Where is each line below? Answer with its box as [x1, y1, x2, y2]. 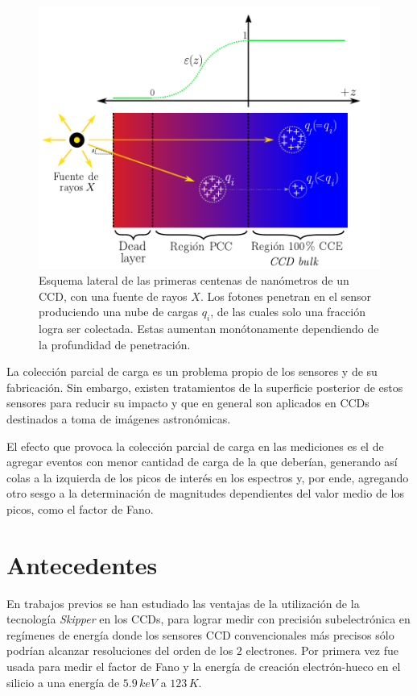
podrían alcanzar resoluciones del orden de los [6, 642, 233, 659]
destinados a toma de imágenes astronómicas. [6, 410, 231, 427]
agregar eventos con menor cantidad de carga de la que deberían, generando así [6, 453, 398, 470]
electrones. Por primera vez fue [246, 642, 398, 659]
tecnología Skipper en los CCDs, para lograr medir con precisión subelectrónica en [6, 611, 411, 627]
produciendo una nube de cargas [39, 303, 199, 320]
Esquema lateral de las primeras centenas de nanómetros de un [39, 272, 349, 288]
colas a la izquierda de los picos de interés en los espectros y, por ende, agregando [6, 469, 409, 486]
